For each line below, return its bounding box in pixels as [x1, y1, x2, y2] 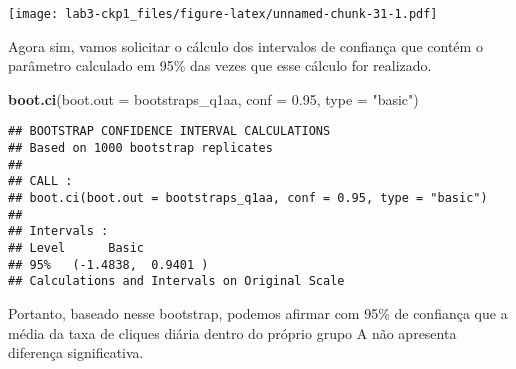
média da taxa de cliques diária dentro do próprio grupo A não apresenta [8, 322, 457, 343]
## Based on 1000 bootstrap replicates [8, 141, 273, 156]
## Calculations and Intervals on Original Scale [8, 274, 345, 289]
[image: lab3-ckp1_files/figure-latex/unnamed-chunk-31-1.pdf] [8, 7, 438, 21]
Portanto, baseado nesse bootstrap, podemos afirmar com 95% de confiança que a [8, 303, 508, 323]
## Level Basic [8, 241, 145, 256]
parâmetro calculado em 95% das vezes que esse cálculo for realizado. [8, 55, 432, 76]
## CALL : [8, 174, 73, 189]
